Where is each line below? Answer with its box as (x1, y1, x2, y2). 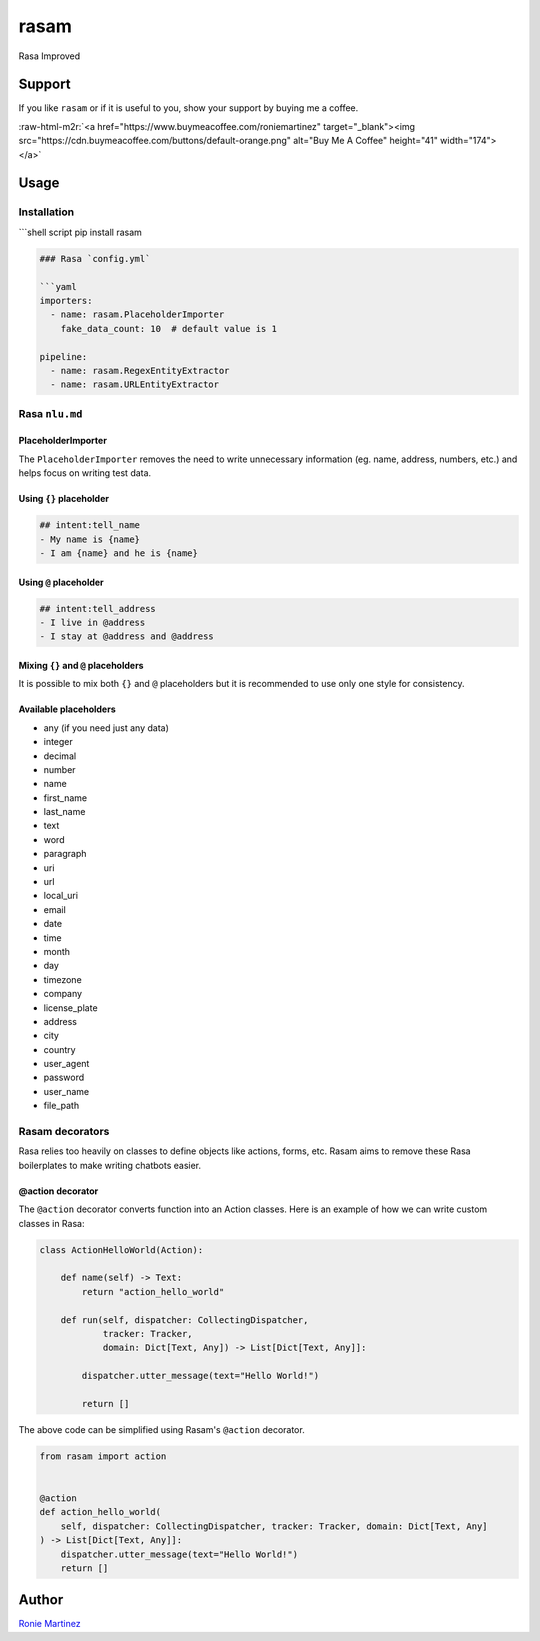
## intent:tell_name (39, 520, 140, 531)
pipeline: (39, 351, 88, 362)
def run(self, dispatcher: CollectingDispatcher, (60, 1314, 309, 1325)
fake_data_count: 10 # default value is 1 (60, 323, 277, 334)
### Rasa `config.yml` (39, 253, 151, 264)
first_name (43, 791, 88, 804)
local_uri (43, 890, 79, 902)
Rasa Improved (18, 50, 81, 62)
